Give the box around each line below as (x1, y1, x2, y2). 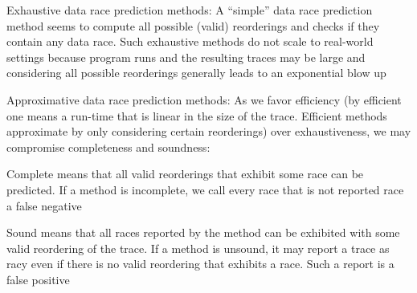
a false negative (6, 197, 82, 214)
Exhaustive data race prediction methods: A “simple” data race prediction (6, 2, 373, 18)
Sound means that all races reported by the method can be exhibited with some (6, 224, 400, 241)
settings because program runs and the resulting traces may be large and (6, 48, 366, 65)
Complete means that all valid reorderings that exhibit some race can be (6, 165, 364, 182)
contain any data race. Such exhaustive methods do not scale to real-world (6, 33, 374, 50)
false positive (6, 271, 70, 287)
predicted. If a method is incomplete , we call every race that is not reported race (6, 181, 404, 197)
